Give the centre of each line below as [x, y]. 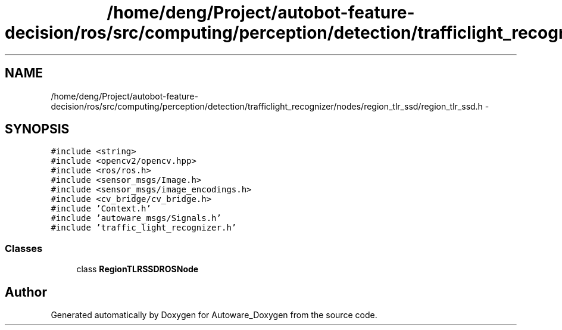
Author [26, 292]
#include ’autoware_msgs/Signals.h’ [136, 218]
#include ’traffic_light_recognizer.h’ [144, 228]
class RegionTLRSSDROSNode [138, 269]
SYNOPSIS [37, 129]
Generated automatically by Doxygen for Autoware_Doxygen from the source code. [214, 315]
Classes [24, 248]
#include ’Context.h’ [101, 209]
